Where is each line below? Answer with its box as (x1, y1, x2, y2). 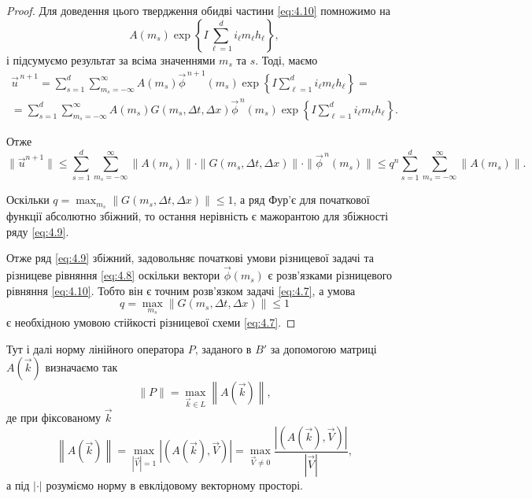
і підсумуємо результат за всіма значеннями (6, 51, 216, 68)
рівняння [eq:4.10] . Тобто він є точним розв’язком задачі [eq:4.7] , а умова (6, 282, 356, 298)
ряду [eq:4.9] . (6, 223, 69, 239)
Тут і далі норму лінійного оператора (6, 340, 184, 357)
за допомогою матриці (270, 340, 377, 357)
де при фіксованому (6, 409, 101, 426)
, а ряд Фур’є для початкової (233, 191, 370, 208)
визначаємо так (45, 359, 118, 375)
